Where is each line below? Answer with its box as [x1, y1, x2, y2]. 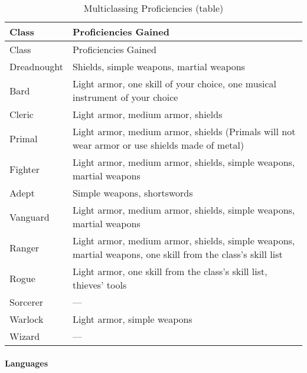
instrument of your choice [72, 90, 178, 104]
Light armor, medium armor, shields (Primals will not [72, 125, 296, 138]
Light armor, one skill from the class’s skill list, [72, 264, 267, 278]
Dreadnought [9, 60, 63, 73]
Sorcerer [9, 295, 44, 309]
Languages [5, 356, 48, 369]
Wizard [9, 329, 40, 343]
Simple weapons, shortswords [72, 186, 193, 199]
